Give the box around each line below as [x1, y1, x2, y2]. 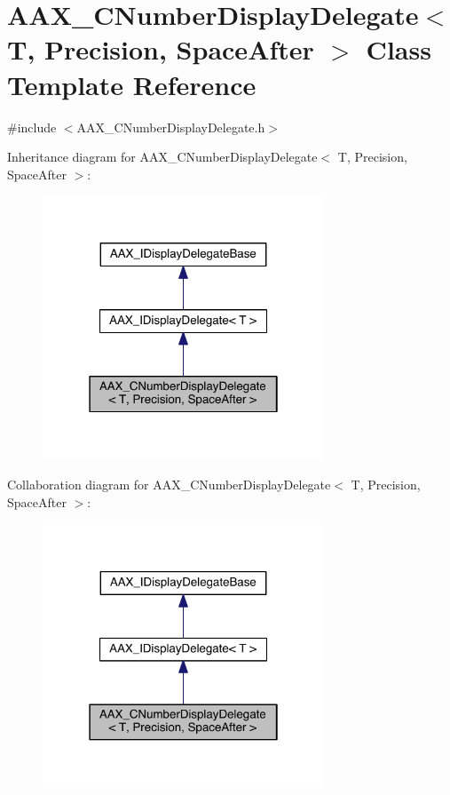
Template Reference [7, 66, 257, 102]
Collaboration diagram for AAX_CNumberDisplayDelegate [7, 475, 331, 494]
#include [7, 117, 57, 136]
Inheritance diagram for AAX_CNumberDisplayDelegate [7, 147, 318, 166]
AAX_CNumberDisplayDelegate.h [76, 117, 265, 136]
